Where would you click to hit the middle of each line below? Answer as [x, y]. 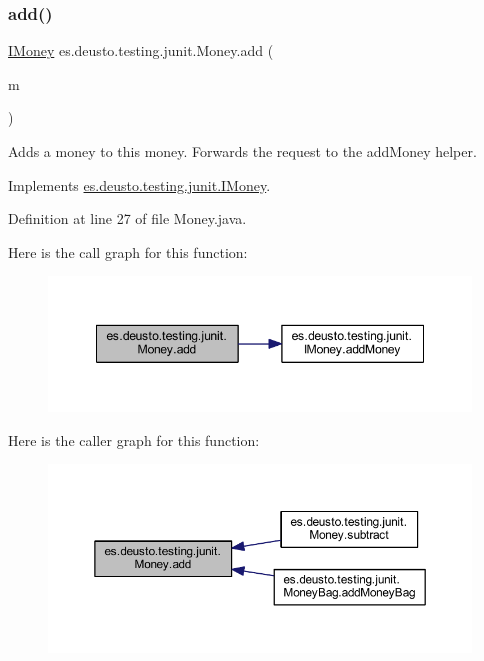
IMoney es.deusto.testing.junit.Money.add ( [141, 50]
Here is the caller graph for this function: [134, 439]
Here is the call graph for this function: [128, 251]
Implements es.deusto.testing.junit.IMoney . [139, 184]
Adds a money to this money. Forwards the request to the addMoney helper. [242, 151]
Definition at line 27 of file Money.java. [127, 218]
